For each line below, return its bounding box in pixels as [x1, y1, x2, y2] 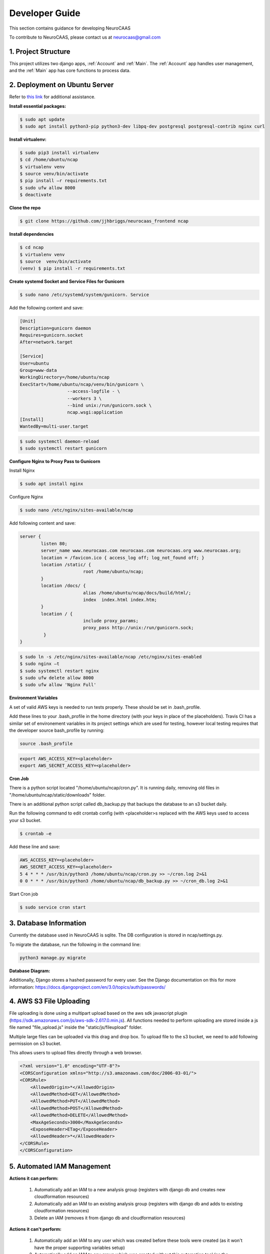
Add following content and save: [9, 520, 76, 526]
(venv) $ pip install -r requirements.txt [19, 266, 125, 271]
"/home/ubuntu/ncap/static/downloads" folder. [9, 792, 106, 798]
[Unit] [19, 319, 36, 324]
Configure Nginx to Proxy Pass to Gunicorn [9, 458, 100, 464]
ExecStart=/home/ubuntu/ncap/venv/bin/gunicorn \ [19, 381, 144, 387]
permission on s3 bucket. [9, 1041, 62, 1047]
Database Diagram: [9, 968, 50, 974]
